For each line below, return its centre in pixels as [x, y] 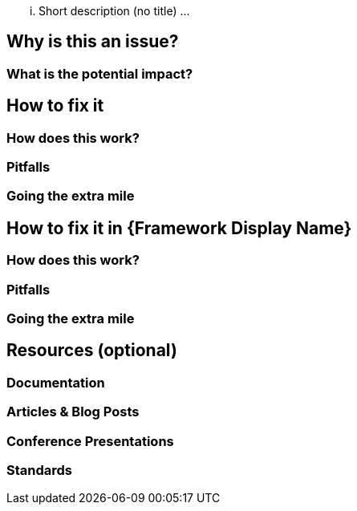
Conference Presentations [90, 441]
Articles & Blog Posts [73, 412]
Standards [40, 470]
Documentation [56, 382]
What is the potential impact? [100, 73]
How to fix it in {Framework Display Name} [179, 228]
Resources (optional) [92, 351]
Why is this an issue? [93, 42]
